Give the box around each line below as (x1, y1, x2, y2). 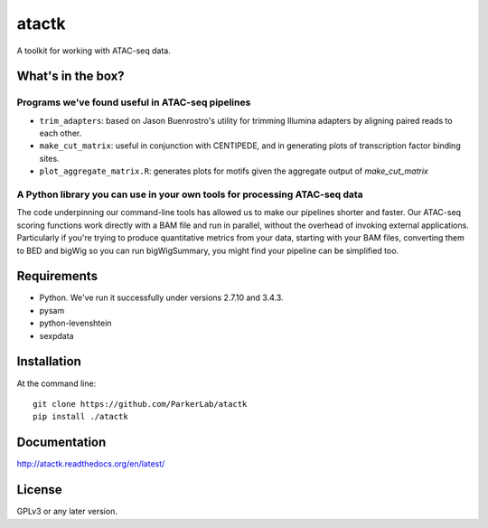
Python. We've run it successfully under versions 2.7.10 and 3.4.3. (39, 292, 284, 303)
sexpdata (39, 330, 74, 341)
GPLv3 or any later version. (16, 506, 117, 517)
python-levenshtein (39, 317, 112, 329)
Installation (16, 354, 81, 370)
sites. (39, 153, 60, 164)
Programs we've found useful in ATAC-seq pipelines (16, 96, 251, 108)
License (16, 482, 62, 497)
